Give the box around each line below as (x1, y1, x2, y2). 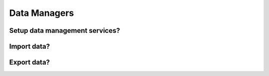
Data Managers (9, 7, 74, 18)
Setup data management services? (9, 26, 121, 35)
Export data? (9, 58, 50, 67)
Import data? (9, 42, 50, 51)
